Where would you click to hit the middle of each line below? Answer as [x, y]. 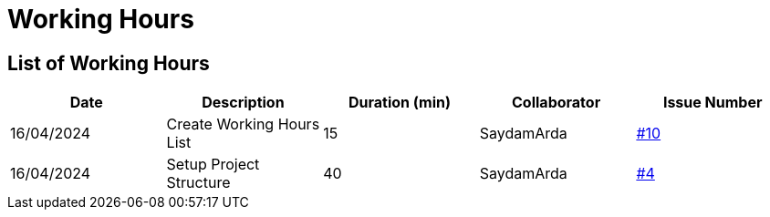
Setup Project [213, 165]
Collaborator [557, 103]
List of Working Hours [109, 63]
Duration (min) [400, 103]
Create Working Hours [243, 124]
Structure [198, 183]
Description [243, 103]
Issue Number [713, 103]
